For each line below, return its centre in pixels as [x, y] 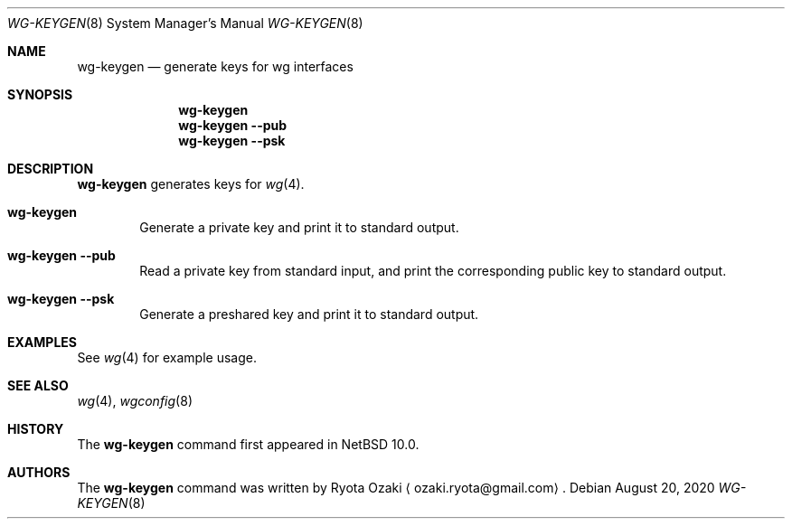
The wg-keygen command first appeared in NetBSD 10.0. [248, 444]
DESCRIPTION [51, 169]
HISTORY [36, 429]
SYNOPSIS [40, 94]
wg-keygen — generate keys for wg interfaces [215, 66]
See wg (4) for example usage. [167, 357]
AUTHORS [39, 472]
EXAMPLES [42, 342]
